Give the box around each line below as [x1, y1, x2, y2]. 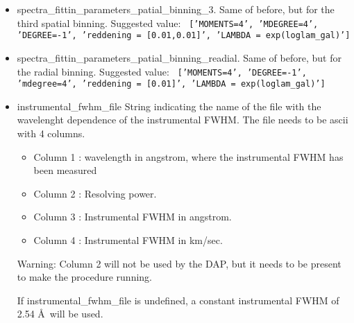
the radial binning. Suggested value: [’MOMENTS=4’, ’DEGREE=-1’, [17, 64, 307, 78]
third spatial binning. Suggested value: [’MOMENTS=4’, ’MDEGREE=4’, [17, 15, 319, 30]
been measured [33, 163, 97, 177]
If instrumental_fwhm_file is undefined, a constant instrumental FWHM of [17, 293, 339, 307]
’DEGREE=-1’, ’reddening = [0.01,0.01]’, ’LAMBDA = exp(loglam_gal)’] [17, 30, 351, 41]
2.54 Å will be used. [17, 306, 103, 321]
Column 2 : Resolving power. [33, 186, 157, 200]
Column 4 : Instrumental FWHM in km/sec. [33, 232, 223, 247]
